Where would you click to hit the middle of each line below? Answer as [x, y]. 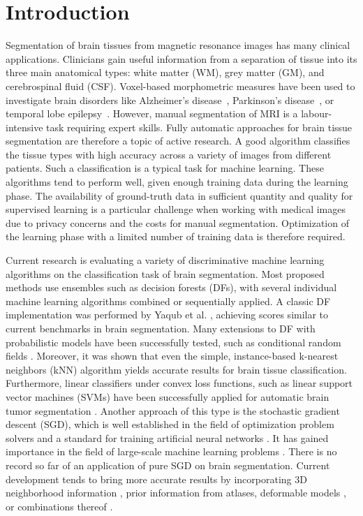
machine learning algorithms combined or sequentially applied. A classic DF [168, 301]
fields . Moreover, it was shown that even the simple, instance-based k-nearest [172, 356]
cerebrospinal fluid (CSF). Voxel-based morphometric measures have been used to [180, 86]
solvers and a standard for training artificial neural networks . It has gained [167, 437]
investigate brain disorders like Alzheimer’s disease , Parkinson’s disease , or [170, 99]
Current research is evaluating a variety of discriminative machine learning [165, 260]
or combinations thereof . [59, 506]
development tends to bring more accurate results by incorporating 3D [156, 479]
